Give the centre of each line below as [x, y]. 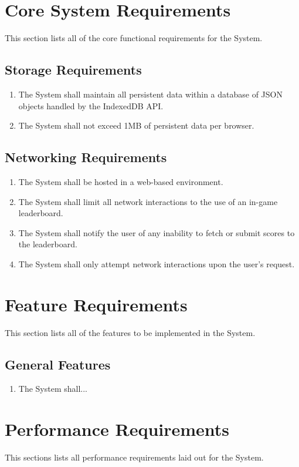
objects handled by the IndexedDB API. [91, 105]
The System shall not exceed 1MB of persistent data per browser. [136, 125]
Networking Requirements [86, 157]
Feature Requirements [96, 304]
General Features [58, 364]
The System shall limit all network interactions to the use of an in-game [148, 201]
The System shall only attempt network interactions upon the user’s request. [157, 263]
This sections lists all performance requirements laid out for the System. [134, 457]
